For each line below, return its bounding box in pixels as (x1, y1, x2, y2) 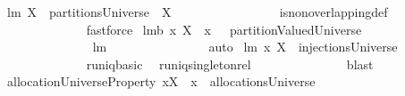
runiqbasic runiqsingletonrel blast (86, 54, 374, 73)
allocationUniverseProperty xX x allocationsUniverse (6, 72, 316, 91)
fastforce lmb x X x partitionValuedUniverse (86, 20, 362, 38)
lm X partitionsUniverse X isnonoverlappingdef (6, 3, 388, 20)
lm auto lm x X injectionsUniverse (92, 37, 398, 56)
